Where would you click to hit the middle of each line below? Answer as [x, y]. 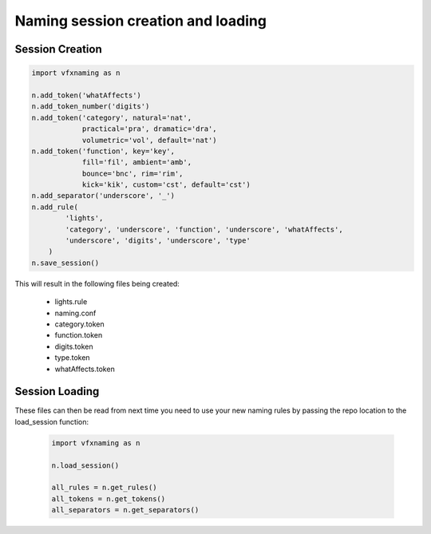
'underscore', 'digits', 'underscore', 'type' [158, 241]
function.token [79, 335]
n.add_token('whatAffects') [86, 95]
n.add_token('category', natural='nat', [111, 117]
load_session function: [52, 421]
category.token [79, 324]
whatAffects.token [85, 369]
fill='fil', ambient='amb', [136, 162]
